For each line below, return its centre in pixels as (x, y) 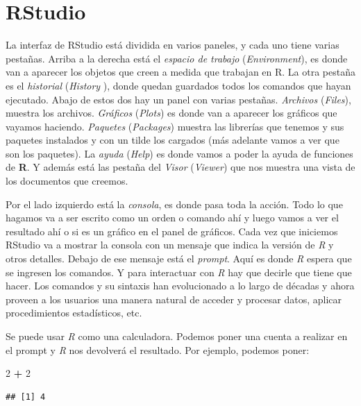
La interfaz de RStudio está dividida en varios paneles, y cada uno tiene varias (173, 45)
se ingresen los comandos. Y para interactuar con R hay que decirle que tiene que (179, 272)
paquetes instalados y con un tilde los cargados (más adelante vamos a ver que (173, 140)
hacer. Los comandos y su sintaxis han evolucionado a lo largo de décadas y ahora (180, 286)
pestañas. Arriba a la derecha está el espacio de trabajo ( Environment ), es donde (177, 58)
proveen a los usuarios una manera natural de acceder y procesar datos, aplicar (174, 299)
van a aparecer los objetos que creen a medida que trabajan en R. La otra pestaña (181, 72)
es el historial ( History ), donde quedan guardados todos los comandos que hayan (178, 85)
